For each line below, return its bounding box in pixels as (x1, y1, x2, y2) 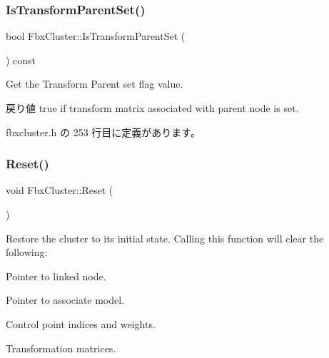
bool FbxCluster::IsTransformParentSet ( (6, 29, 186, 44)
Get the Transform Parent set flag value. (6, 76, 183, 91)
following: (6, 245, 48, 260)
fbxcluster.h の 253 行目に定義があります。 (6, 124, 201, 139)
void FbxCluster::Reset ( (6, 183, 113, 198)
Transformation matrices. (6, 340, 116, 355)
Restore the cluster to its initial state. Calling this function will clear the (6, 230, 324, 245)
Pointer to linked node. (6, 268, 106, 283)
